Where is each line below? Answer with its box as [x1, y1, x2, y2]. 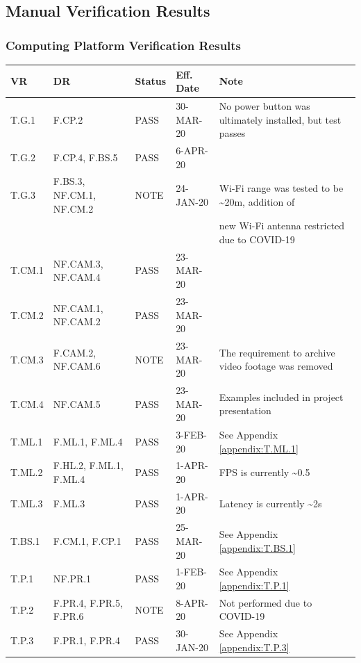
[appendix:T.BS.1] [219, 540, 296, 555]
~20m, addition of [219, 194, 295, 208]
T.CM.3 [10, 352, 44, 366]
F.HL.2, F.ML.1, [53, 458, 124, 473]
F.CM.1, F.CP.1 [53, 533, 121, 548]
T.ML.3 [10, 496, 43, 510]
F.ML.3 [53, 496, 85, 510]
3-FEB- [176, 427, 208, 441]
